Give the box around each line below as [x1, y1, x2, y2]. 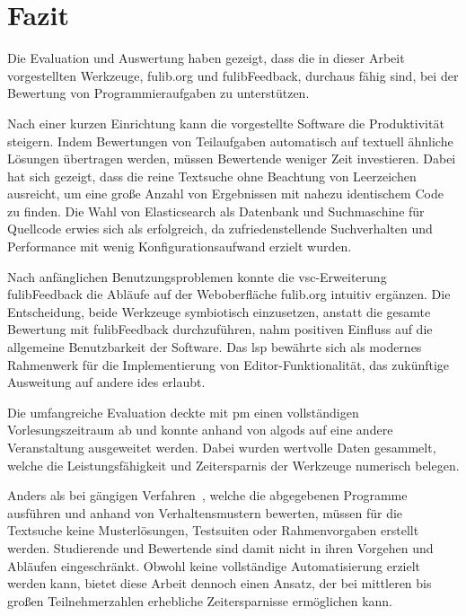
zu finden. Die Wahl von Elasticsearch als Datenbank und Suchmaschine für [7, 201, 425, 220]
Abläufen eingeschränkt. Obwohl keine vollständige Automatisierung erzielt [7, 556, 421, 575]
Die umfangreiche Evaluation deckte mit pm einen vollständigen [7, 402, 359, 421]
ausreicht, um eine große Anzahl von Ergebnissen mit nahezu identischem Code [7, 184, 444, 203]
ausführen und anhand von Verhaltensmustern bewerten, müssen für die [7, 503, 403, 522]
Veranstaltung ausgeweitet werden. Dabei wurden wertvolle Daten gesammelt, [7, 438, 436, 456]
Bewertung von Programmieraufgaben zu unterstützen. [7, 84, 310, 102]
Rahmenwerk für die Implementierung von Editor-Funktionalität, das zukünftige [7, 355, 450, 374]
